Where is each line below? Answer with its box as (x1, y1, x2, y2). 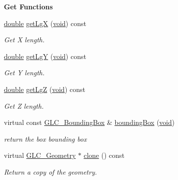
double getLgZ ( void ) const (4, 84, 85, 94)
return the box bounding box (4, 133, 87, 144)
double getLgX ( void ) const (4, 18, 86, 28)
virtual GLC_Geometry (4, 150, 76, 160)
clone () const (83, 150, 125, 160)
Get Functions (4, 1, 53, 11)
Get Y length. (4, 67, 45, 78)
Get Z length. (4, 100, 44, 111)
